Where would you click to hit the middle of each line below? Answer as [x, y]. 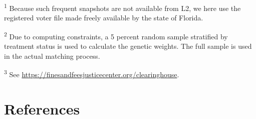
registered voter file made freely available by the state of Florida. [104, 18]
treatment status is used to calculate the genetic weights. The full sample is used [128, 46]
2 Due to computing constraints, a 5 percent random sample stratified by [116, 35]
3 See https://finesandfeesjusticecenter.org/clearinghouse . [92, 73]
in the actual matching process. [52, 56]
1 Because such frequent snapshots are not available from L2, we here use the [122, 7]
